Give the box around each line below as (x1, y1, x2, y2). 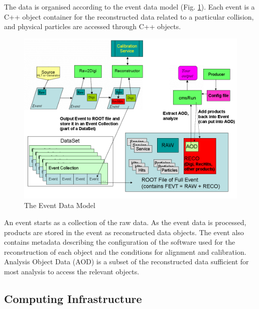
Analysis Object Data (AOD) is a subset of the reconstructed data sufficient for (4, 256, 249, 267)
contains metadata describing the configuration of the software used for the (4, 237, 235, 247)
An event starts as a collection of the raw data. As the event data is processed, (4, 217, 246, 227)
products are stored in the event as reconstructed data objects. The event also (4, 227, 244, 237)
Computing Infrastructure (4, 290, 142, 306)
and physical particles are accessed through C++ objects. (4, 21, 181, 32)
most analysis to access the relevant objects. (4, 266, 140, 276)
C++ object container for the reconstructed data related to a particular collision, (4, 11, 254, 22)
